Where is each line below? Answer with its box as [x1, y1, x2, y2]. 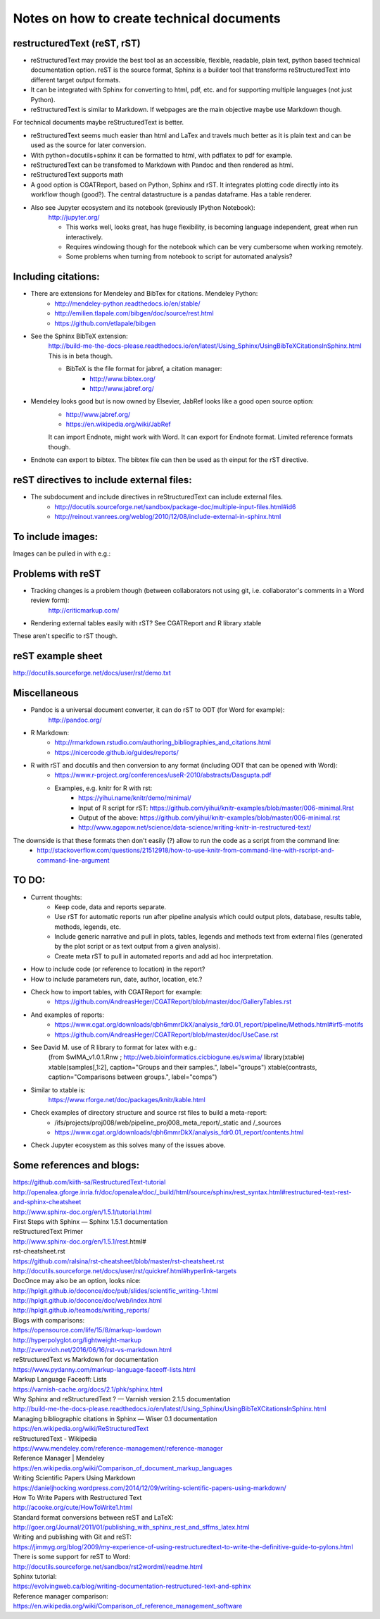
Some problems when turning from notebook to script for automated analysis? [65, 252, 293, 261]
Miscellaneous [13, 687, 79, 699]
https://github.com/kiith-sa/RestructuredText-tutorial [13, 1178, 166, 1187]
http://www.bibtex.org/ [89, 374, 156, 383]
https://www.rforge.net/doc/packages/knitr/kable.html [48, 1095, 205, 1104]
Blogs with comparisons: [13, 1315, 85, 1324]
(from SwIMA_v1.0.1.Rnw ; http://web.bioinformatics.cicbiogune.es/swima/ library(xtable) [48, 1053, 305, 1061]
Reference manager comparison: [13, 1592, 108, 1600]
